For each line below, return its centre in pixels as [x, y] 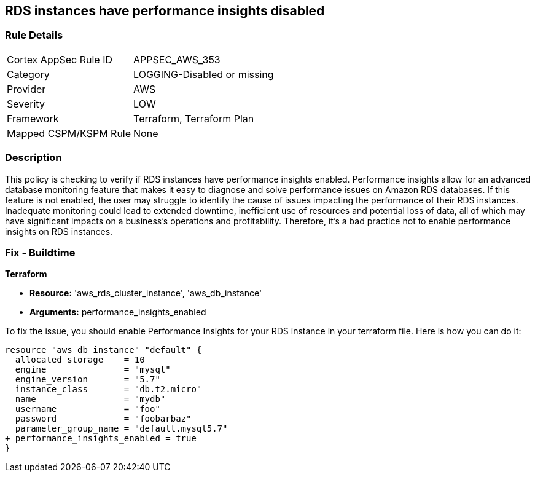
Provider [26, 89]
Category [28, 74]
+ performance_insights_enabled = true [101, 439]
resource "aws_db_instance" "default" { [103, 350]
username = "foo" [88, 409]
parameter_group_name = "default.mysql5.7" [121, 429]
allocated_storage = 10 [80, 360]
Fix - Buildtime [40, 252]
